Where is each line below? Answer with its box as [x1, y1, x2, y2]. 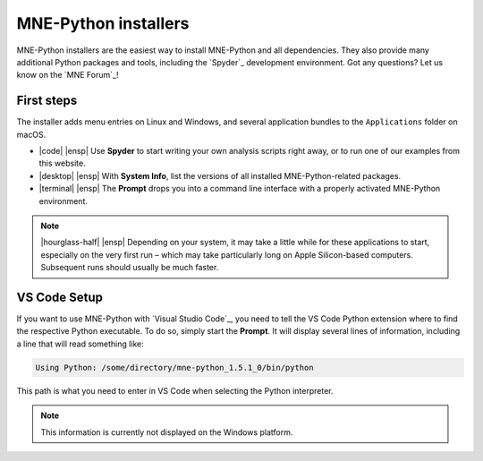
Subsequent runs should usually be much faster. [40, 262, 219, 273]
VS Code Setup [16, 289, 103, 304]
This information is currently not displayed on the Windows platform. [40, 426, 293, 438]
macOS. [16, 129, 47, 140]
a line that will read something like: [16, 338, 145, 349]
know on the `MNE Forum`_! [16, 70, 119, 81]
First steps [16, 93, 78, 108]
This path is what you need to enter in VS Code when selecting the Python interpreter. [16, 385, 335, 396]
